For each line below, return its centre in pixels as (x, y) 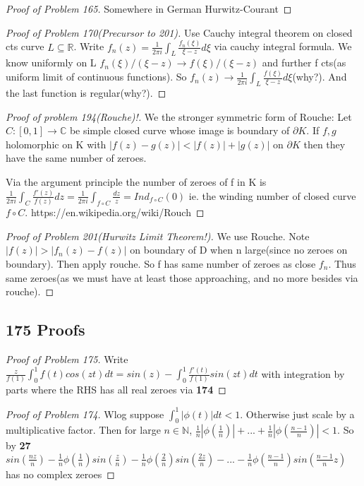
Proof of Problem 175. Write (67, 359)
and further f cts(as (304, 63)
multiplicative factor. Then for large (83, 430)
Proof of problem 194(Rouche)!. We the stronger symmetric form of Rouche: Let (179, 116)
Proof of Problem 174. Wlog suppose (85, 414)
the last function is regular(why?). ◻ (86, 93)
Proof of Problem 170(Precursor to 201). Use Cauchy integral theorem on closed (179, 32)
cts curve (25, 46)
